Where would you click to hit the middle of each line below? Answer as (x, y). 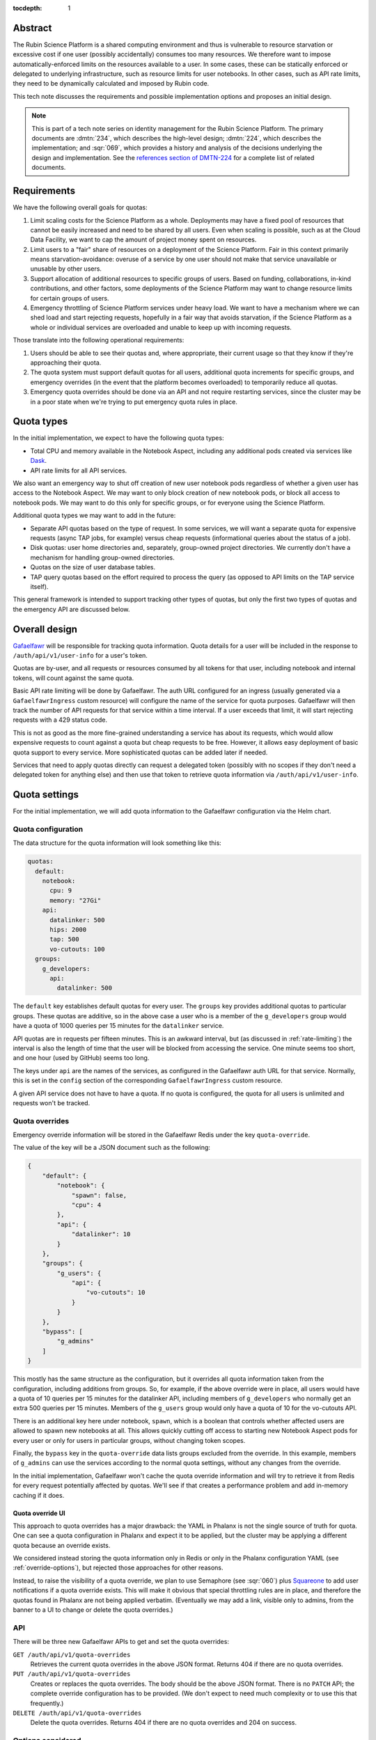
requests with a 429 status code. (60, 720)
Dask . (39, 461)
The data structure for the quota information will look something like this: (117, 843)
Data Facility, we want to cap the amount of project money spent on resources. (143, 239)
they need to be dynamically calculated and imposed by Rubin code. (111, 84)
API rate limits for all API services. (79, 470)
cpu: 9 (61, 891)
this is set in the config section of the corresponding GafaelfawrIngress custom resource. (148, 1081)
